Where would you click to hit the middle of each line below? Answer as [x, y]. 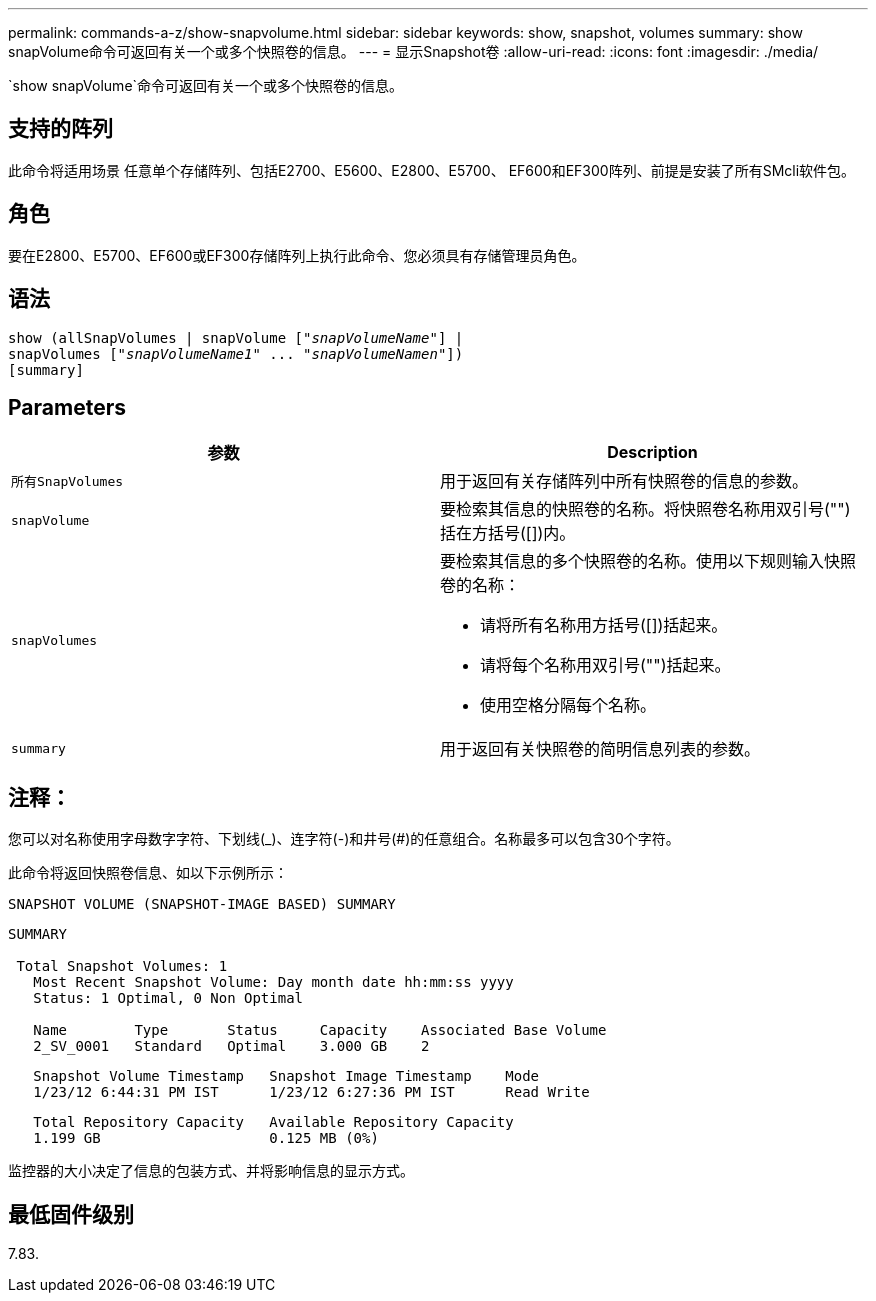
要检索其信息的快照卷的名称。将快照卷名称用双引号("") [645, 509]
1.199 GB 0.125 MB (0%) [206, 1138]
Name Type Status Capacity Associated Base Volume [320, 1030]
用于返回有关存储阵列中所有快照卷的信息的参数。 [624, 481]
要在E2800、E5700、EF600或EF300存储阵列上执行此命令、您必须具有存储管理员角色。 [297, 255]
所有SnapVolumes [67, 481]
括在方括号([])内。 [508, 533]
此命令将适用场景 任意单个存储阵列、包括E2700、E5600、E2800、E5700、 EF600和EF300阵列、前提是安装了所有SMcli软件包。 [432, 170]
